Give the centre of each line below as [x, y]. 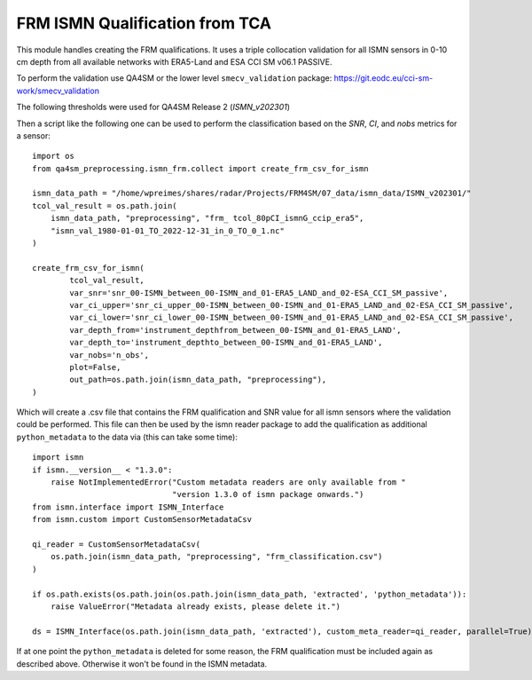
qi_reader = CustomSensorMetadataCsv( [117, 545]
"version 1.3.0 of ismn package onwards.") [268, 494]
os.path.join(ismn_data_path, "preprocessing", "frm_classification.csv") [216, 557]
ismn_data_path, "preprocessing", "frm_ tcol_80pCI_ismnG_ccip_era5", [207, 218]
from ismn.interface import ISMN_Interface [128, 507]
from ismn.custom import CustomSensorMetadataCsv [142, 520]
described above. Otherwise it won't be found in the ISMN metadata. [142, 664]
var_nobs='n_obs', [110, 355]
